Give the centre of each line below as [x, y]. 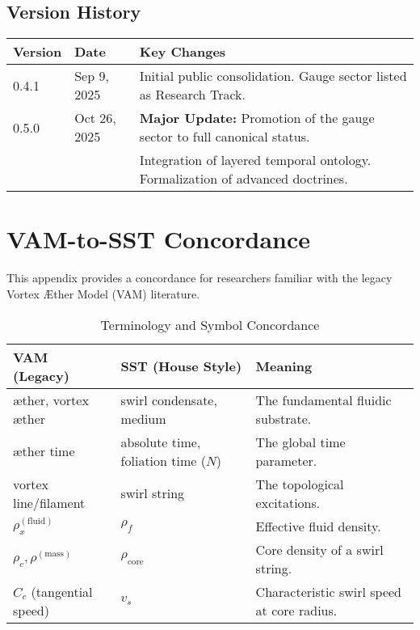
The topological [300, 484]
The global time [300, 442]
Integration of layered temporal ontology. [255, 160]
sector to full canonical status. [225, 137]
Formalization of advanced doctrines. [244, 179]
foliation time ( [163, 460]
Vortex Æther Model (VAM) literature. [103, 293]
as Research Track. [192, 95]
